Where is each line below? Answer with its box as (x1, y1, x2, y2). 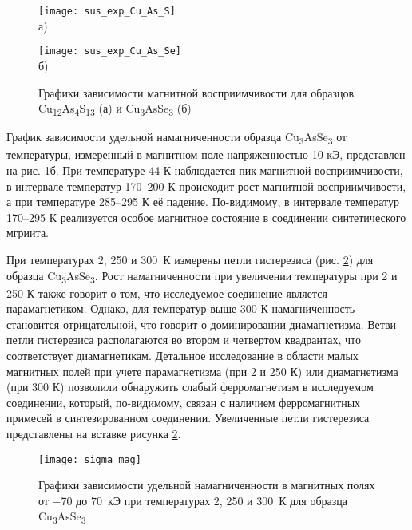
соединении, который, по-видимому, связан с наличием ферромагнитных (6, 394, 361, 410)
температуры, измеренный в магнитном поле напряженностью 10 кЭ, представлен (6, 146, 406, 163)
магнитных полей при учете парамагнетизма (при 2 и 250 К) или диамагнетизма (6, 362, 398, 379)
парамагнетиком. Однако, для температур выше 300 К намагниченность (6, 300, 355, 317)
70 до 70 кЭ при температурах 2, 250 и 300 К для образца (61, 492, 348, 508)
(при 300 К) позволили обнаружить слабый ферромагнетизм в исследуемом (6, 378, 374, 395)
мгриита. (6, 224, 49, 241)
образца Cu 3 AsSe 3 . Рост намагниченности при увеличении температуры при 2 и (6, 267, 398, 286)
